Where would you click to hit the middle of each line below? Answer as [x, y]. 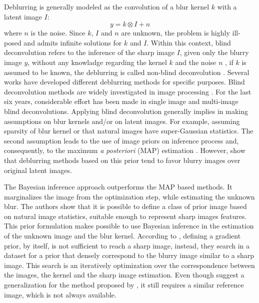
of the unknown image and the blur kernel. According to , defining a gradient [122, 236]
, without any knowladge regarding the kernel [97, 62]
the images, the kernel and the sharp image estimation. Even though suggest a [124, 275]
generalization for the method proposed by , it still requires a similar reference [124, 285]
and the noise [196, 62]
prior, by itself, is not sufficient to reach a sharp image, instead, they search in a [127, 245]
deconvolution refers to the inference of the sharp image [89, 52]
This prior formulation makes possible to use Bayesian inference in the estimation [129, 226]
